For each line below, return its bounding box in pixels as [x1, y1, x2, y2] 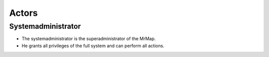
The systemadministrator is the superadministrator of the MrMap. [21, 36, 156, 42]
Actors [9, 7, 38, 18]
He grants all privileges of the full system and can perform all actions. [21, 43, 164, 49]
